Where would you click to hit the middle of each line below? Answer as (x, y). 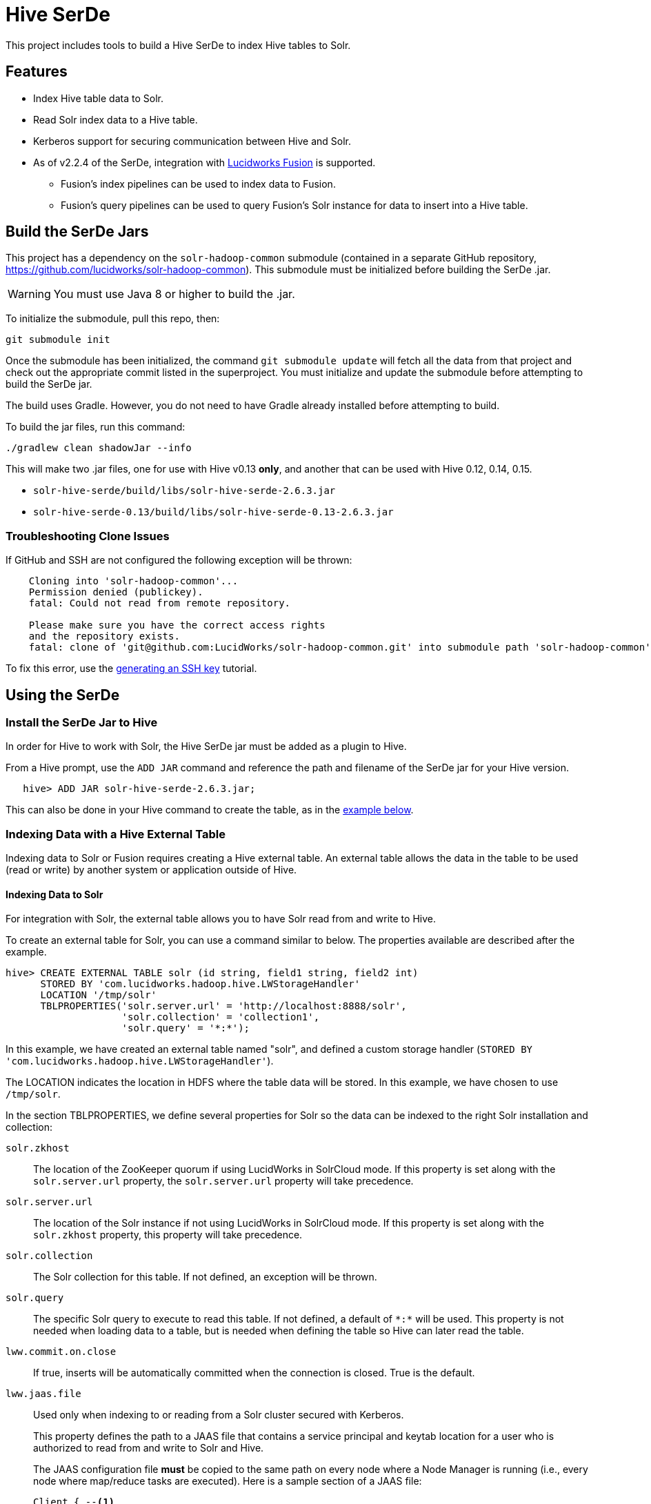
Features (37, 72)
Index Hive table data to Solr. (98, 98)
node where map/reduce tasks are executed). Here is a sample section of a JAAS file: (228, 1481)
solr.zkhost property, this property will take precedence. (168, 1235)
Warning (29, 294)
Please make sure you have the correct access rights (177, 625)
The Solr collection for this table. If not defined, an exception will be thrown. (205, 1277)
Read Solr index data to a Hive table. (116, 119)
